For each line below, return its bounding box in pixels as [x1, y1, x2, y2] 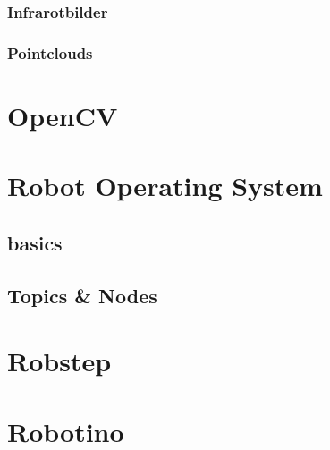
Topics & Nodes [7, 281, 157, 309]
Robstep [7, 343, 112, 379]
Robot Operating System [7, 167, 323, 204]
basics [7, 228, 63, 256]
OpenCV [7, 97, 118, 133]
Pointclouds [7, 41, 93, 64]
